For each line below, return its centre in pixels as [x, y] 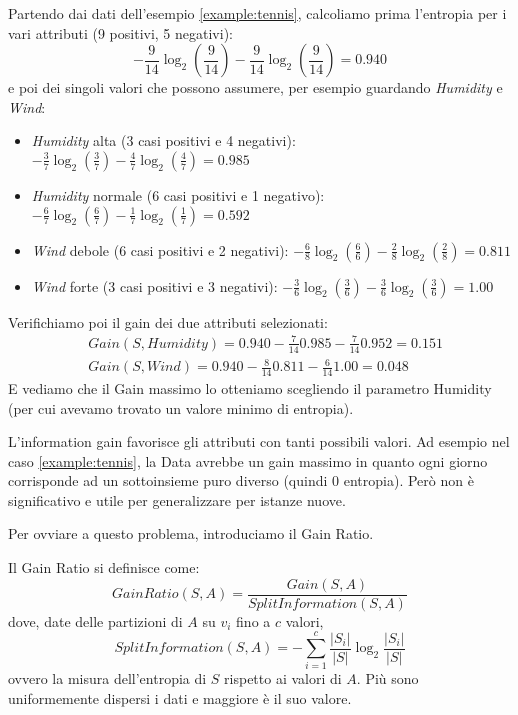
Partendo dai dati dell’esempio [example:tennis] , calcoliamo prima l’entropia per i [257, 13]
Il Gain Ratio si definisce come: [104, 567]
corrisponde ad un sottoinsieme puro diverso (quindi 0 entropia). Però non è [241, 480]
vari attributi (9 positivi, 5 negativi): [120, 32]
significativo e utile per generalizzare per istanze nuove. [177, 499]
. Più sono [387, 678]
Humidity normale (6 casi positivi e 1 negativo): [178, 194]
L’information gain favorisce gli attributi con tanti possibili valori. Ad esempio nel [259, 441]
